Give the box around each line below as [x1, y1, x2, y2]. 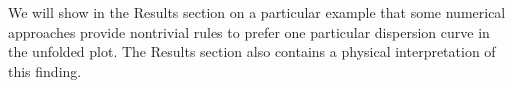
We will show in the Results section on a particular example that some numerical [8, 2, 506, 22]
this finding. [8, 60, 82, 81]
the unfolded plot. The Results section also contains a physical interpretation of [8, 41, 496, 62]
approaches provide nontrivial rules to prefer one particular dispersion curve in [8, 21, 490, 42]
